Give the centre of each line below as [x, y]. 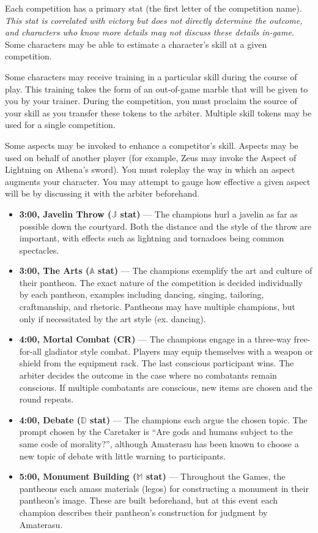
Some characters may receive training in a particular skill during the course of [151, 76]
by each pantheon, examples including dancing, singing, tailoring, [142, 294]
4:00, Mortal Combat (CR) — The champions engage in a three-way [155, 339]
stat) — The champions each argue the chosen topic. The [199, 419]
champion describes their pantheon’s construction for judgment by [143, 512]
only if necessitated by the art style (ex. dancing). [113, 318]
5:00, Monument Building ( [78, 476]
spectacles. [39, 250]
